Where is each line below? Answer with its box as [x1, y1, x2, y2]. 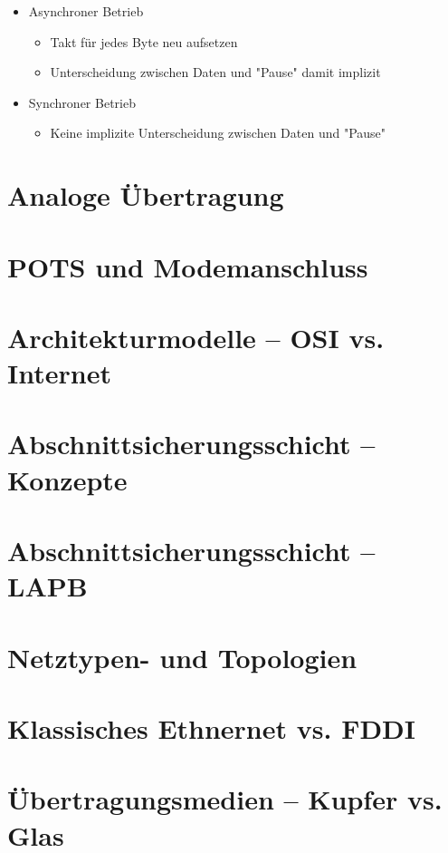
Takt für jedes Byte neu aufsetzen [50, 32, 238, 51]
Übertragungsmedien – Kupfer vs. [7, 780, 443, 818]
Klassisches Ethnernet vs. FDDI [7, 709, 415, 746]
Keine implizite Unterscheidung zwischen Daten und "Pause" [50, 123, 386, 142]
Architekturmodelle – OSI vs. [7, 318, 385, 355]
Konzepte [7, 460, 128, 498]
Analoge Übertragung [7, 177, 284, 214]
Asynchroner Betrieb [28, 2, 144, 20]
